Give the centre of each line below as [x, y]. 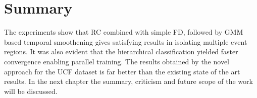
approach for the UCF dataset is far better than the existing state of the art [122, 71]
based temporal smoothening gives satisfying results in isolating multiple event [126, 41]
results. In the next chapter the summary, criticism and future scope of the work [128, 81]
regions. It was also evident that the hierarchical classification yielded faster [121, 52]
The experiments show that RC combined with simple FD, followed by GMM [124, 32]
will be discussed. [31, 91]
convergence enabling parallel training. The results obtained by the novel [117, 61]
